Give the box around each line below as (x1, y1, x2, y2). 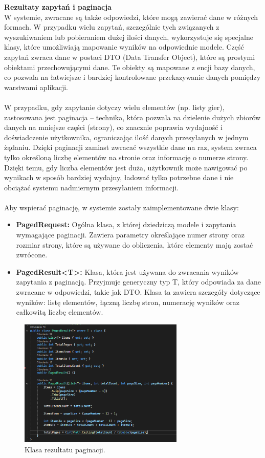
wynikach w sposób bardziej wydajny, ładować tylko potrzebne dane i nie (4, 172, 234, 183)
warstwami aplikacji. (4, 81, 68, 92)
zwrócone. (16, 249, 48, 260)
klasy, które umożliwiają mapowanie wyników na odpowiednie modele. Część (4, 41, 244, 52)
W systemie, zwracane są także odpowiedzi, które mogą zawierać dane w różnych (4, 11, 258, 22)
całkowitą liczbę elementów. (16, 307, 103, 317)
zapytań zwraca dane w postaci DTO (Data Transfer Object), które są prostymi (4, 51, 255, 62)
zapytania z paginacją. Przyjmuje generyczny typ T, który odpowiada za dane (16, 276, 261, 287)
